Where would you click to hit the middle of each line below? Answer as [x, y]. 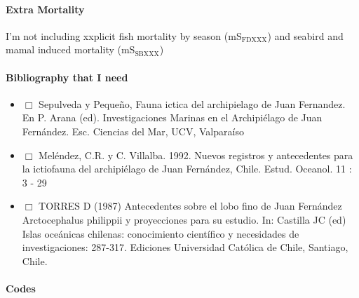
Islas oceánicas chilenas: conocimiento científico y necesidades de [161, 233]
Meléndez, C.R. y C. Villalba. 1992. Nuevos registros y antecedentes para [196, 155]
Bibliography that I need [67, 77]
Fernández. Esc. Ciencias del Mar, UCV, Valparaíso [133, 131]
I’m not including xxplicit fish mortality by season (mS [124, 35]
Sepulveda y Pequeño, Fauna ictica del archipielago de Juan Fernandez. [192, 103]
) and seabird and [305, 35]
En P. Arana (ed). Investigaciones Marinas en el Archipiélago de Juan [172, 117]
